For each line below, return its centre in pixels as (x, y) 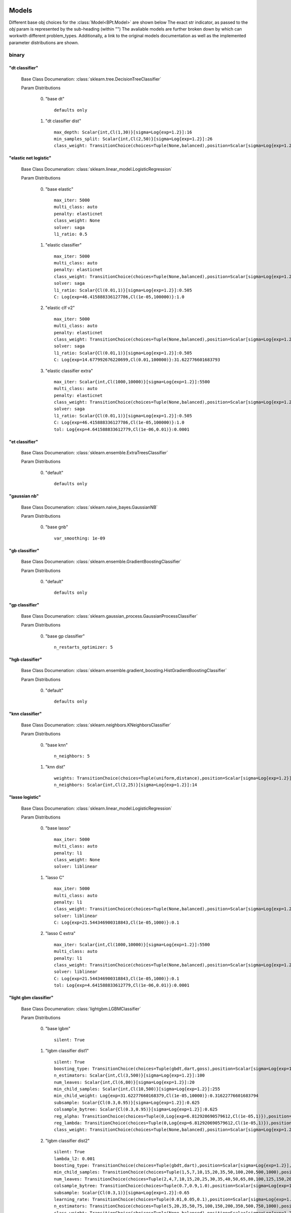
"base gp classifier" (65, 636)
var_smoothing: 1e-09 (80, 538)
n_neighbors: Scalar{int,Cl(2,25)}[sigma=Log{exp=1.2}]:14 (126, 785)
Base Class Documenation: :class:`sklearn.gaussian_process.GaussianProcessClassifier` (110, 616)
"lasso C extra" (61, 934)
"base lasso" (58, 828)
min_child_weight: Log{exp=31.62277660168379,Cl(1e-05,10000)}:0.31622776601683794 (156, 1096)
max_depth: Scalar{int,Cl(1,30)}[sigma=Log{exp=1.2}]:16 (123, 132)
